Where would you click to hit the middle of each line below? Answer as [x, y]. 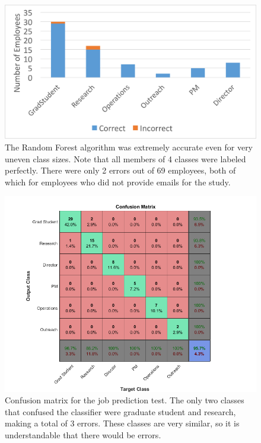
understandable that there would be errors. [83, 435]
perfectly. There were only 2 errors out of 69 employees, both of [120, 170]
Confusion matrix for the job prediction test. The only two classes [125, 400]
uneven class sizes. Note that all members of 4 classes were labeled [125, 158]
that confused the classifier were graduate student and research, [120, 411]
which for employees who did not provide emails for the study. [118, 182]
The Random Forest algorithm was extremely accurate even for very [129, 147]
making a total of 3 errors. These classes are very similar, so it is [122, 423]
